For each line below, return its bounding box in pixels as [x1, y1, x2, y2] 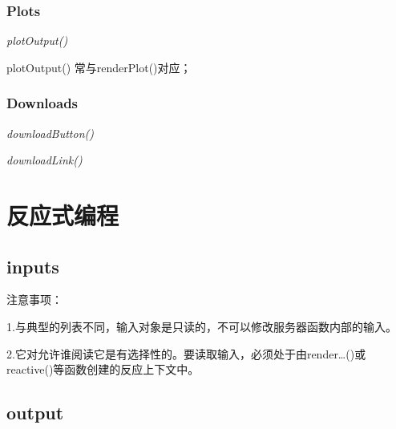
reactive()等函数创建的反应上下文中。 [6, 361, 200, 378]
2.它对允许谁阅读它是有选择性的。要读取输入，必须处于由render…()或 [6, 345, 366, 362]
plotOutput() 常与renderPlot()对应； [6, 59, 192, 75]
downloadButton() [6, 124, 94, 141]
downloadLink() [6, 152, 83, 168]
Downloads [6, 93, 79, 113]
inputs [6, 253, 59, 278]
